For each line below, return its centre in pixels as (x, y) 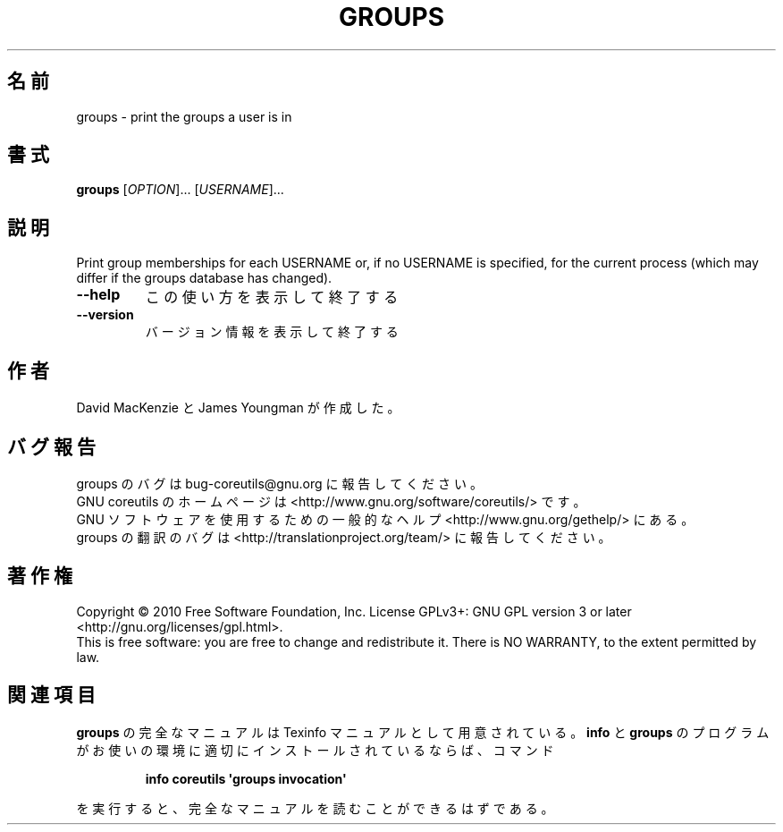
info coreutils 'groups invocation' (246, 778)
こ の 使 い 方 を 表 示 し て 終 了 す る (272, 297)
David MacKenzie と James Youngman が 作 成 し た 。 (238, 408)
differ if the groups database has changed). (204, 278)
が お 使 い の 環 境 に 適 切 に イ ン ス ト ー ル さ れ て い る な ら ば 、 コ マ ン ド (315, 750)
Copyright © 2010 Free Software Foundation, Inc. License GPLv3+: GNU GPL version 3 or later (354, 611)
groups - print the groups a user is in (184, 116)
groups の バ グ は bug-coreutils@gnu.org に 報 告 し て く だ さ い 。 (279, 483)
